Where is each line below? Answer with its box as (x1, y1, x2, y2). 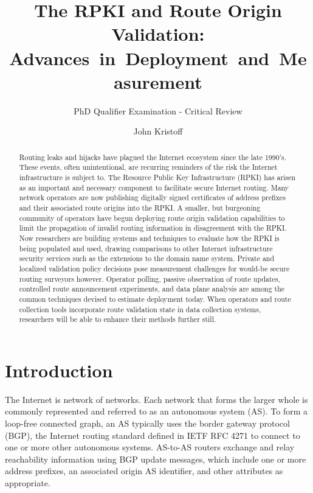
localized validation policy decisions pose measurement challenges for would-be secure (19, 263, 290, 273)
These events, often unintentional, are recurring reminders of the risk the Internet (19, 162, 278, 172)
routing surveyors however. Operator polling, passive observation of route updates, (19, 273, 280, 284)
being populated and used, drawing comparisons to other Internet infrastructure (19, 243, 273, 253)
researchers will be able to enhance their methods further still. (19, 314, 216, 324)
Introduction (5, 357, 113, 382)
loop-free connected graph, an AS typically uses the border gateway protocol (5, 416, 290, 429)
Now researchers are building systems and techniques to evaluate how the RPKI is (19, 233, 280, 243)
